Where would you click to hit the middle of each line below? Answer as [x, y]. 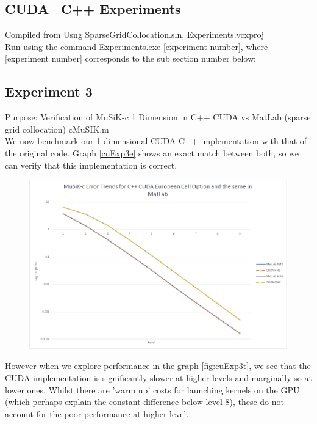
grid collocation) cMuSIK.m [57, 129]
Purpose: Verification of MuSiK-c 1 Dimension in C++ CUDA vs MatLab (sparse [158, 117]
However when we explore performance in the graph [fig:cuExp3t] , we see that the [158, 366]
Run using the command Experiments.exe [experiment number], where [137, 46]
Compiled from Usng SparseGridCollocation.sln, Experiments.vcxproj [135, 35]
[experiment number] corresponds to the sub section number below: [130, 58]
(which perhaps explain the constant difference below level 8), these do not [145, 402]
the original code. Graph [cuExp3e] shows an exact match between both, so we [152, 152]
